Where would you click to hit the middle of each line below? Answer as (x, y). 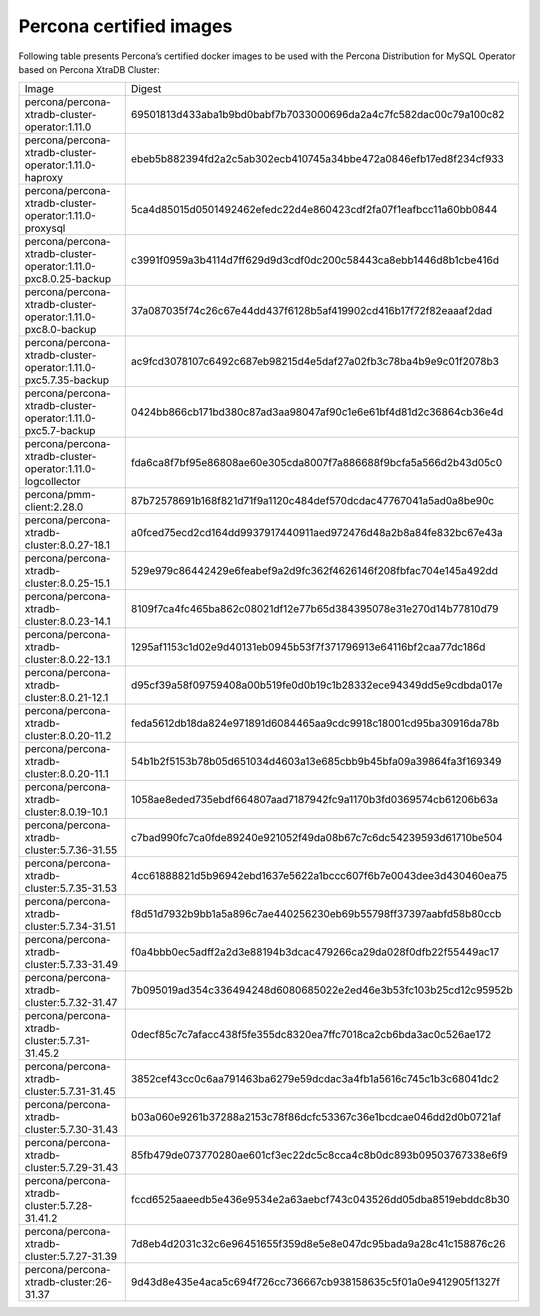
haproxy (44, 178)
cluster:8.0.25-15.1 (67, 583)
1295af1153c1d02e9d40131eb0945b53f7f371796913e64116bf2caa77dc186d (308, 647)
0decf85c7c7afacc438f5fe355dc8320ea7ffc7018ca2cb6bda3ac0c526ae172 (311, 1035)
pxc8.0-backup (60, 330)
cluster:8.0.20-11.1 (66, 774)
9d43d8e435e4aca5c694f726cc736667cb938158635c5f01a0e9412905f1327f (315, 1282)
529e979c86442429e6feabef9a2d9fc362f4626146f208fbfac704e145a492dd (314, 571)
